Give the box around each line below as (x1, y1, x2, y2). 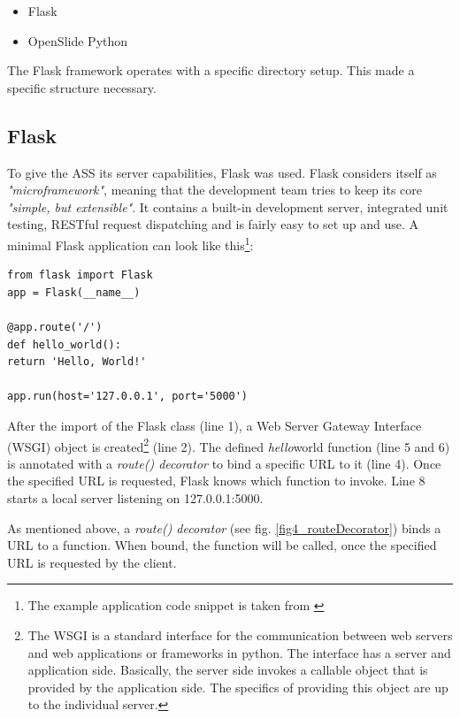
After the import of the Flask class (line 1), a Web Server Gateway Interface (7, 416, 422, 434)
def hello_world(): (7, 338, 121, 351)
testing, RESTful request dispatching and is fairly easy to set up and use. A (7, 215, 418, 233)
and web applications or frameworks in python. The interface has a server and (27, 643, 451, 661)
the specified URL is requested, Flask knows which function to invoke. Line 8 (7, 471, 425, 490)
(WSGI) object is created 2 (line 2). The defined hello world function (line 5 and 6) (7, 434, 450, 455)
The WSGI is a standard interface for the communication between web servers (27, 625, 453, 644)
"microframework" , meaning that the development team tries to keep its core (7, 180, 423, 199)
